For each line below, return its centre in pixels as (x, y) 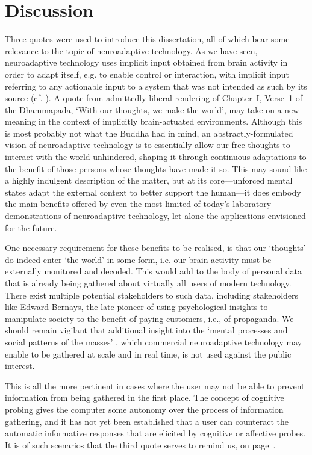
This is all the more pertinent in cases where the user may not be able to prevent (155, 385)
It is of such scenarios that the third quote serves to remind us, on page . (140, 444)
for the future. (31, 227)
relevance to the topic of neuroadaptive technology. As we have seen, (131, 50)
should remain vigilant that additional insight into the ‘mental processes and (146, 330)
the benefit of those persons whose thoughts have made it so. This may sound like (156, 168)
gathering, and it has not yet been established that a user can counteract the (147, 421)
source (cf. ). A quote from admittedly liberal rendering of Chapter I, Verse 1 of (154, 98)
